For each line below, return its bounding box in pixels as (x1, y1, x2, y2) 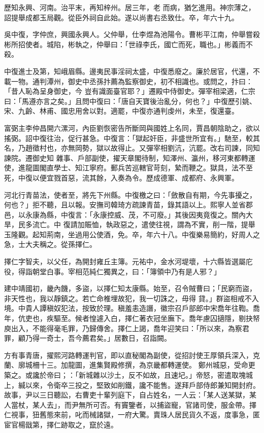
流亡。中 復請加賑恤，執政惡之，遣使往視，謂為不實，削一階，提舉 (32, 219, 255, 230)
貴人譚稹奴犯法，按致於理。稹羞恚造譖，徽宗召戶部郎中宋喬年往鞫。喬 (25, 303, 260, 313)
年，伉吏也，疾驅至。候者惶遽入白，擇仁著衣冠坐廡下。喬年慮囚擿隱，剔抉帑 (4, 313, 260, 323)
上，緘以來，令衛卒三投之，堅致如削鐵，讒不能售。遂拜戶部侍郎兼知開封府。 (4, 379, 260, 390)
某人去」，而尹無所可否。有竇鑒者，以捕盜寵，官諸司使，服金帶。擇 (32, 399, 256, 410)
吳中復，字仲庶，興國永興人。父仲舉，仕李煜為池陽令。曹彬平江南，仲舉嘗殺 (4, 29, 260, 40)
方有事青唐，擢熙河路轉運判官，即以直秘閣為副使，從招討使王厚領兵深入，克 (4, 349, 260, 360)
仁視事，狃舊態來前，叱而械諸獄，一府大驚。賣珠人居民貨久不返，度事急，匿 (4, 409, 260, 420)
